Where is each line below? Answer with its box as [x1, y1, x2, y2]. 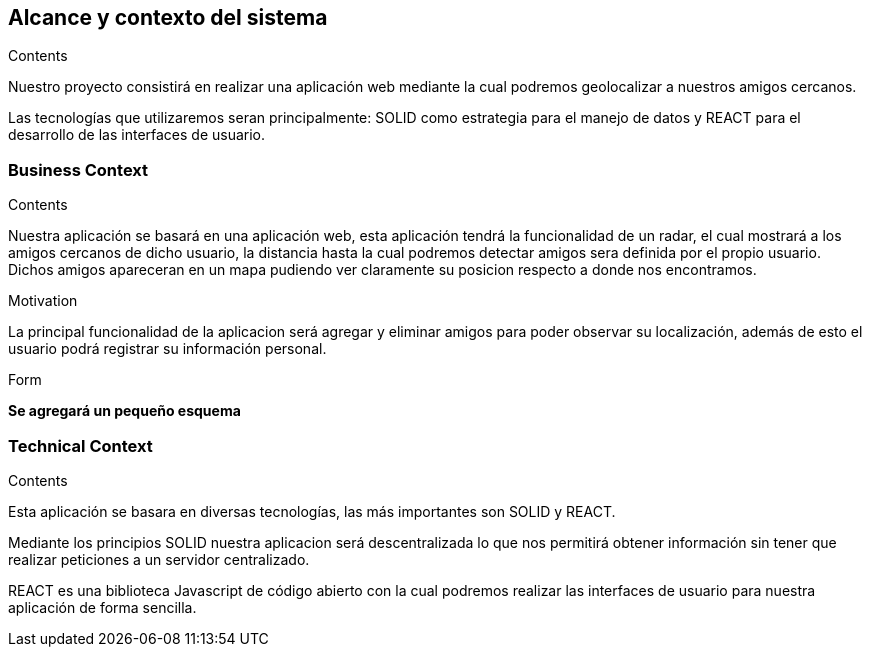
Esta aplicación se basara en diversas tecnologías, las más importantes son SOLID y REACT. [8, 502, 616, 520]
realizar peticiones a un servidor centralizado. [8, 550, 310, 568]
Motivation [8, 292, 78, 310]
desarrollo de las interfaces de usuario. [8, 126, 266, 144]
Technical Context [8, 435, 153, 456]
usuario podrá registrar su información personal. [8, 340, 327, 358]
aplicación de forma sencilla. [8, 598, 197, 616]
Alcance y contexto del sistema [8, 5, 328, 30]
